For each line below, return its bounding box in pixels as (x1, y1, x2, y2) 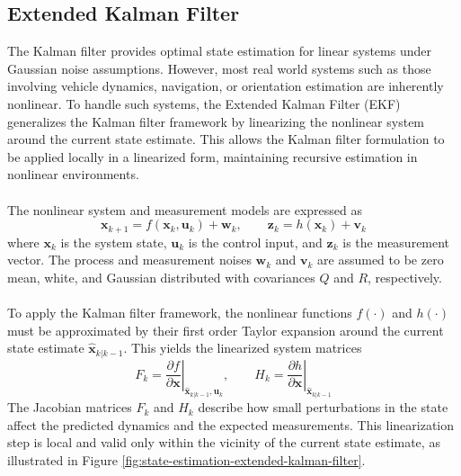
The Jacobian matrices (7, 398, 132, 417)
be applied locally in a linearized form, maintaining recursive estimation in (7, 147, 418, 166)
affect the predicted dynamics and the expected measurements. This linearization (7, 415, 454, 434)
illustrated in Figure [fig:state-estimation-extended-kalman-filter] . (7, 450, 366, 469)
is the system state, (60, 232, 167, 251)
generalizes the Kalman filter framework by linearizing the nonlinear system (7, 112, 425, 130)
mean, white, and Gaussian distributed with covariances (7, 267, 315, 286)
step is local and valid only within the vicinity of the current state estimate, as (7, 433, 440, 452)
